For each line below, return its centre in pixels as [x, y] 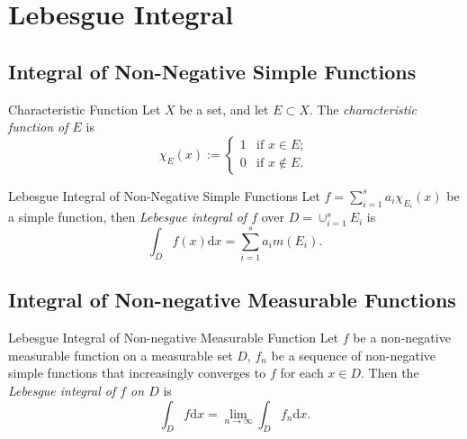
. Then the [390, 373]
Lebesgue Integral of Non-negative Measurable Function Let [174, 338]
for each [302, 373]
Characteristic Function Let [85, 109]
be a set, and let [224, 109]
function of [38, 127]
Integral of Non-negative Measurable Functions [232, 300]
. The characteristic [363, 109]
